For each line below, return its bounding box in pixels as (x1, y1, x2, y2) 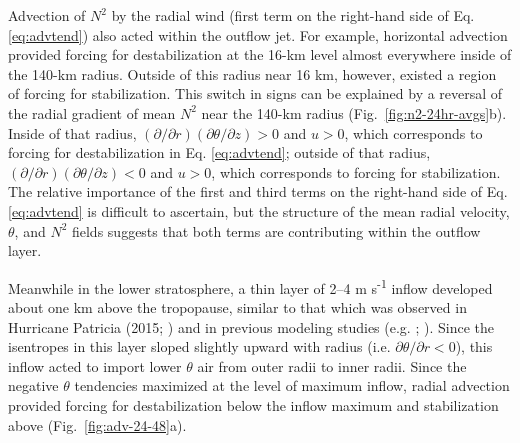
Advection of (8, 5, 86, 25)
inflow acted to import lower (8, 355, 182, 376)
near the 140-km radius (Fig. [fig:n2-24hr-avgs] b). (201, 102, 507, 123)
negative (8, 375, 59, 396)
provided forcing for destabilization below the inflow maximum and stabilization (8, 394, 499, 415)
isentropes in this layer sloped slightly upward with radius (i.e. (8, 336, 391, 357)
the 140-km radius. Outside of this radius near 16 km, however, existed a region (8, 63, 497, 84)
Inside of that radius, (8, 122, 137, 143)
